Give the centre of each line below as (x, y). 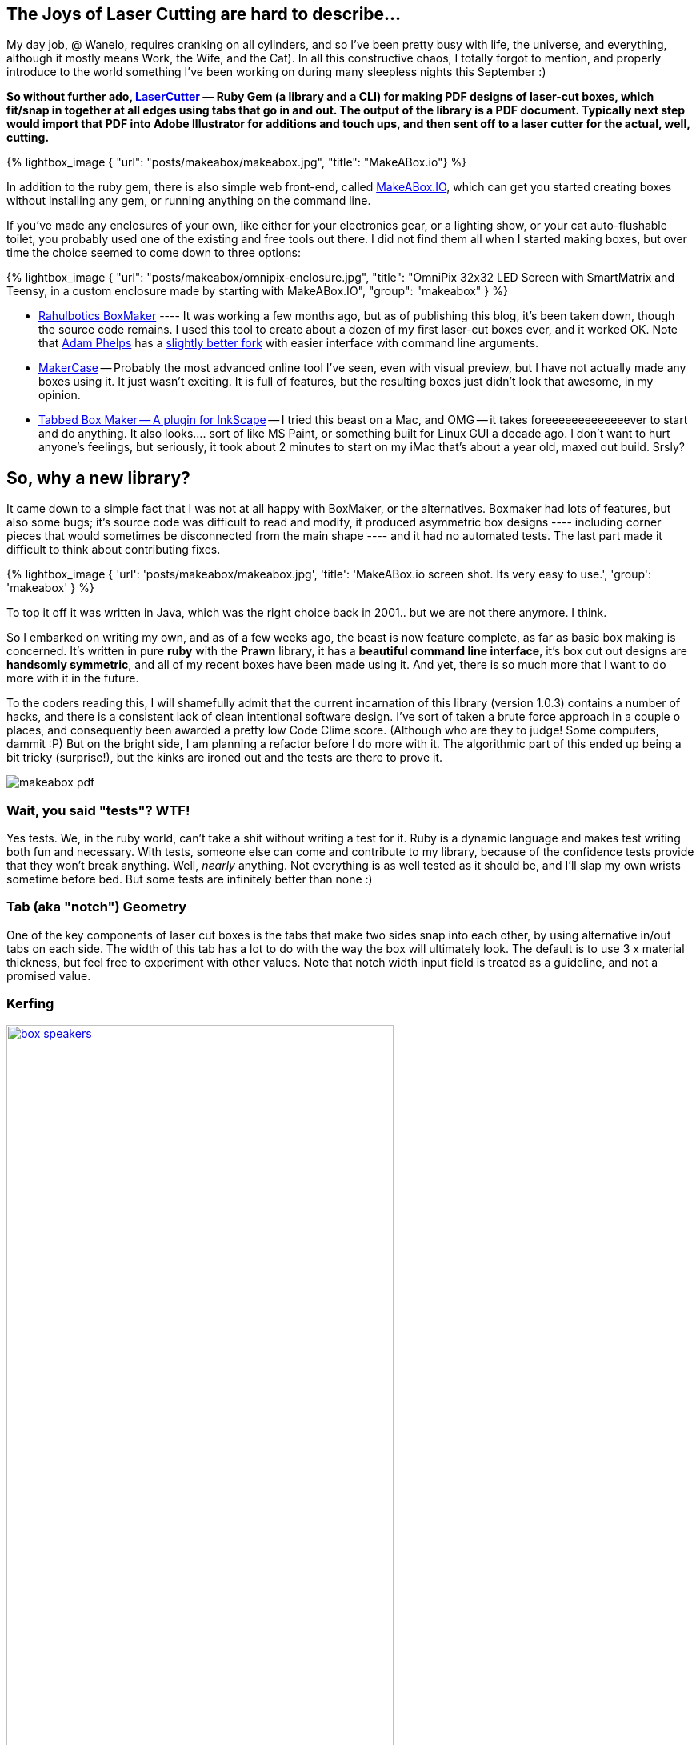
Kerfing (30, 1004)
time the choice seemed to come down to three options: (154, 253)
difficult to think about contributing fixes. (114, 550)
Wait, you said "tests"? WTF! (98, 810)
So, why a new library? (98, 478)
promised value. (49, 975)
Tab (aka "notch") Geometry (97, 907)
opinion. (60, 395)
